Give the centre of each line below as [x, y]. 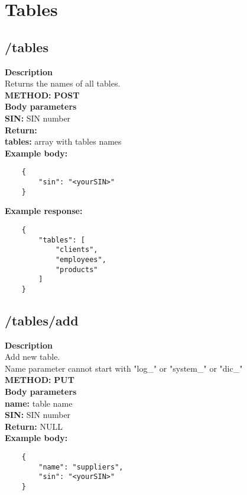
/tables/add [42, 320]
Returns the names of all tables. [63, 83]
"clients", [77, 250]
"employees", [81, 259]
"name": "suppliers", [81, 467]
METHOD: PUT [40, 380]
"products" [77, 269]
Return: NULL [34, 426]
